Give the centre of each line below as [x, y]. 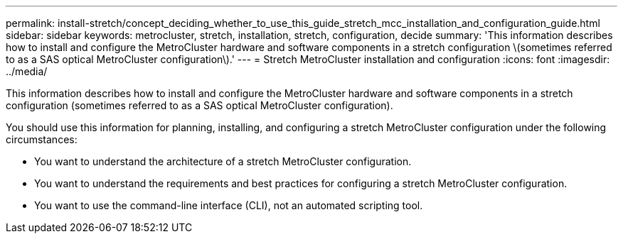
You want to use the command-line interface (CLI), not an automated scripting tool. [229, 205]
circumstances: [42, 139]
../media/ [27, 71]
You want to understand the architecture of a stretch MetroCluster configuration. [223, 161]
